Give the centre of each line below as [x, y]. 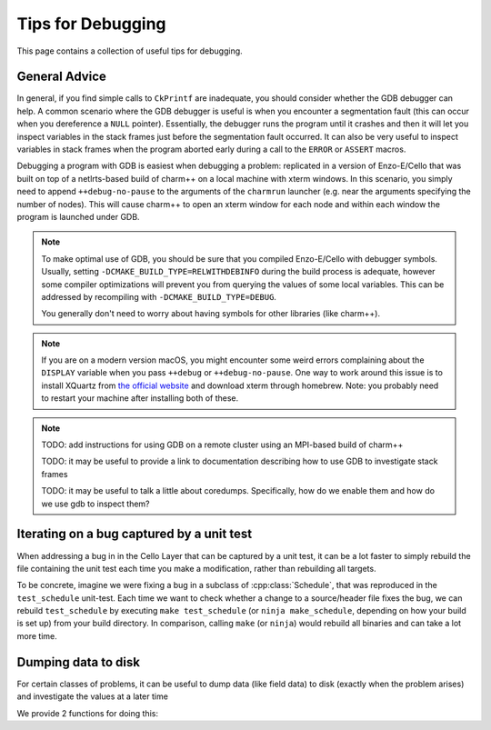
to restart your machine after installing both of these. [140, 398]
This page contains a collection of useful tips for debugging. [130, 51]
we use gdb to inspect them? [95, 504]
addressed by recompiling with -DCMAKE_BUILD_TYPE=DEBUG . [159, 296]
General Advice [61, 77]
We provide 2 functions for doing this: [88, 713]
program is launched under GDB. [78, 216]
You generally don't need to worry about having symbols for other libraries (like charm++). [211, 314]
